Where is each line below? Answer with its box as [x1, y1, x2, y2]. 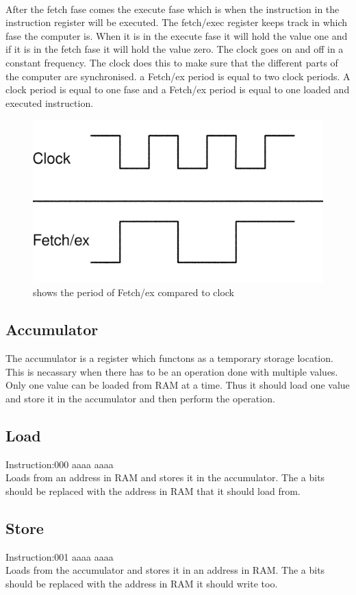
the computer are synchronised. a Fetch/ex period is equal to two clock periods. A [5, 69, 351, 83]
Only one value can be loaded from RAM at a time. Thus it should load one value [5, 378, 350, 392]
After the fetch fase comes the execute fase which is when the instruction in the [5, 1, 340, 16]
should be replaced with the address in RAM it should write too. [5, 576, 278, 590]
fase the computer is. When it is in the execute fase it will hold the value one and [5, 28, 348, 42]
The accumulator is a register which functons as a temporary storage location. [5, 351, 333, 365]
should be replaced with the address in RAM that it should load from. [5, 484, 301, 498]
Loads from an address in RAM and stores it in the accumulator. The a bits [5, 470, 325, 485]
